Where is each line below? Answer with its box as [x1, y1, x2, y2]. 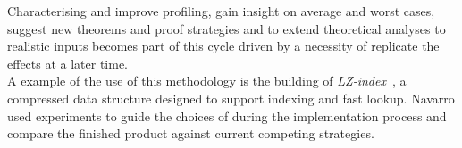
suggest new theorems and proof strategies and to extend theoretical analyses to [7, 19, 446, 37]
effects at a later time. [7, 53, 129, 72]
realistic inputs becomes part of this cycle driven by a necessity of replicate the [7, 37, 440, 55]
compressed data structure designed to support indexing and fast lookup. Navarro [7, 88, 455, 107]
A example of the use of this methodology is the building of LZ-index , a [7, 71, 407, 90]
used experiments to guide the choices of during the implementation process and [7, 106, 447, 125]
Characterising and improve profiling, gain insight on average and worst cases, [7, 2, 435, 20]
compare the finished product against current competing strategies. [7, 124, 374, 143]
